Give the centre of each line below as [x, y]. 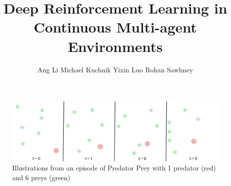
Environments [115, 46]
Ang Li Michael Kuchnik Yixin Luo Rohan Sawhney [115, 69]
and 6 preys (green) [41, 177]
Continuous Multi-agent [115, 27]
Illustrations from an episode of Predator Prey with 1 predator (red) [114, 168]
